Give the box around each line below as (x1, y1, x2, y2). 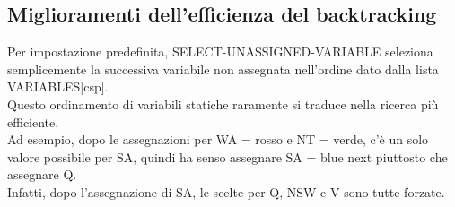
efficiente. (7, 112, 59, 131)
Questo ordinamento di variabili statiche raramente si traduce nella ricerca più (7, 94, 439, 113)
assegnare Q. (7, 165, 77, 184)
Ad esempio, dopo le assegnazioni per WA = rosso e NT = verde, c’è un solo (7, 130, 429, 149)
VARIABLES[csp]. (7, 77, 109, 96)
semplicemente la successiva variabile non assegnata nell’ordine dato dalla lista (7, 59, 439, 78)
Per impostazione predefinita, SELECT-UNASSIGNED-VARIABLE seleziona (7, 42, 433, 61)
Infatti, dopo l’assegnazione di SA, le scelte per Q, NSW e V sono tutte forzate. (7, 182, 445, 201)
